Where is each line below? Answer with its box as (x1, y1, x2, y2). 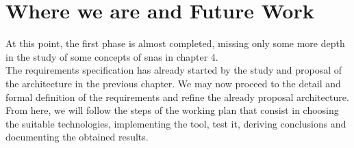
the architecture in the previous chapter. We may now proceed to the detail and (5, 76, 341, 90)
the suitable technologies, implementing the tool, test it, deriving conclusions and (5, 116, 346, 130)
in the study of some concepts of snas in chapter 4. (5, 49, 218, 63)
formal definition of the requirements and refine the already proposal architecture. (5, 89, 349, 104)
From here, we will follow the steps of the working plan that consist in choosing (5, 103, 339, 117)
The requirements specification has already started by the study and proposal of (5, 63, 342, 77)
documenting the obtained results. (5, 130, 149, 144)
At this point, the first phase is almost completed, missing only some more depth (5, 36, 345, 50)
